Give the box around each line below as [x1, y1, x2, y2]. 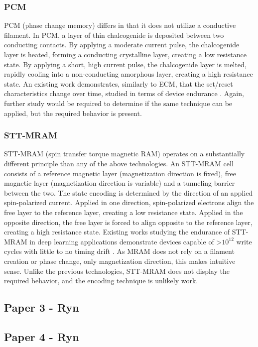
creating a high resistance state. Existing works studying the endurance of [4, 227, 230, 237]
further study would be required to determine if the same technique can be [4, 98, 233, 108]
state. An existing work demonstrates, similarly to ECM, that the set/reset [4, 78, 233, 89]
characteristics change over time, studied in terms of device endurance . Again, [4, 88, 244, 99]
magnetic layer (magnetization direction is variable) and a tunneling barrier [4, 178, 235, 188]
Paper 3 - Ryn [4, 300, 79, 315]
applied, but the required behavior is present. [4, 108, 142, 118]
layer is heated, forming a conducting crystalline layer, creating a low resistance [4, 49, 247, 59]
